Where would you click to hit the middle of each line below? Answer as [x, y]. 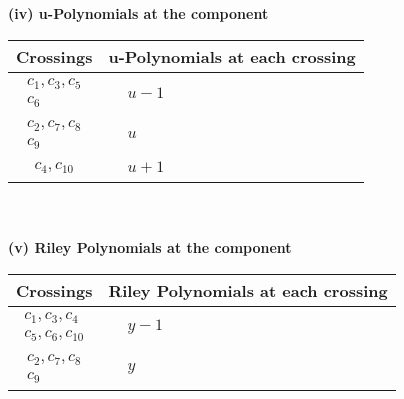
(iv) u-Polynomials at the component [138, 13]
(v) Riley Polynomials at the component [150, 247]
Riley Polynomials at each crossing [248, 290]
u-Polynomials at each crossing [232, 56]
